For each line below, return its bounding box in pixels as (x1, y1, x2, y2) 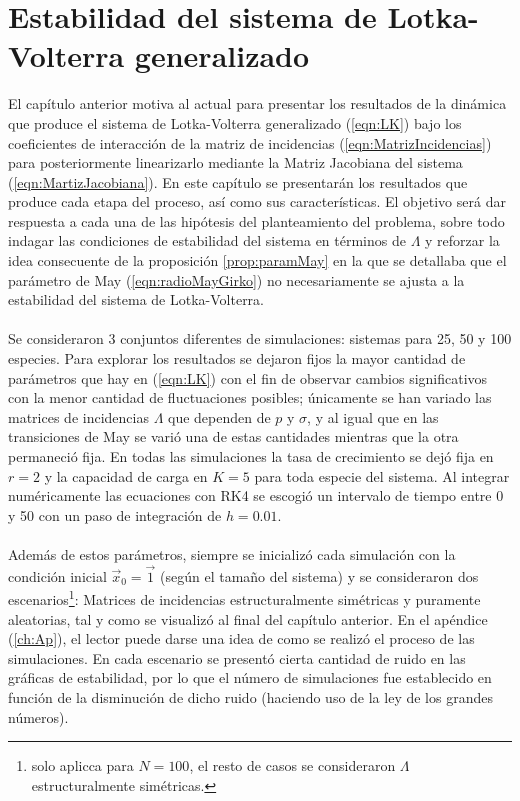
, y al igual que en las (307, 406, 439, 427)
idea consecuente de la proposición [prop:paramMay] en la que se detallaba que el (8, 250, 507, 271)
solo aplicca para (31, 755, 134, 776)
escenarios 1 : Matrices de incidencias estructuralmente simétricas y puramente (8, 586, 481, 610)
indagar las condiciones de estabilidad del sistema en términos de (8, 230, 406, 251)
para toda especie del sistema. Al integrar (254, 465, 510, 486)
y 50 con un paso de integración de (8, 504, 222, 525)
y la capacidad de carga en (44, 465, 208, 486)
